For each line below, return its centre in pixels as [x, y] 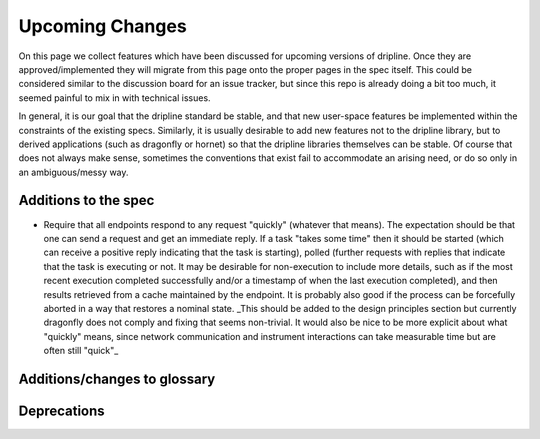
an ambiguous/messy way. [73, 172]
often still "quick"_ [81, 351]
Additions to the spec [86, 200]
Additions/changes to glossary [117, 378]
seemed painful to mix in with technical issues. [114, 97]
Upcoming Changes [102, 26]
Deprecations [61, 410]
